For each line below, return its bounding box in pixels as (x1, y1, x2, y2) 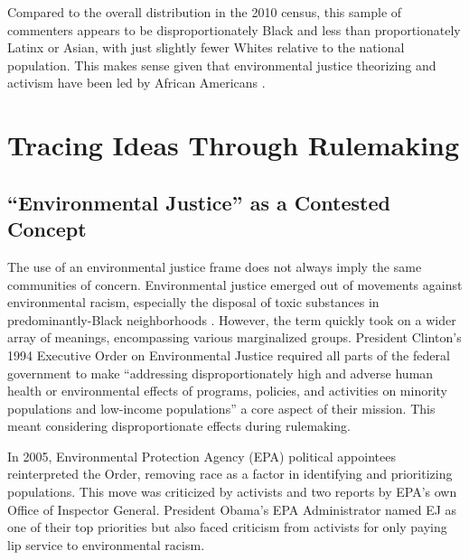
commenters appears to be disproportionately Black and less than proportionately (7, 20, 461, 39)
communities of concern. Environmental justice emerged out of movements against (7, 275, 463, 294)
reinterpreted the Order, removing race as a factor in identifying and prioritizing (7, 464, 453, 483)
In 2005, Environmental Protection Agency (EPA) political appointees (7, 446, 396, 465)
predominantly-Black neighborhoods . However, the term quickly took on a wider (7, 310, 456, 329)
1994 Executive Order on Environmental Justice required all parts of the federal (7, 345, 450, 364)
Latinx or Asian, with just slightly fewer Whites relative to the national (7, 38, 405, 57)
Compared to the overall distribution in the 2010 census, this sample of (7, 3, 402, 21)
